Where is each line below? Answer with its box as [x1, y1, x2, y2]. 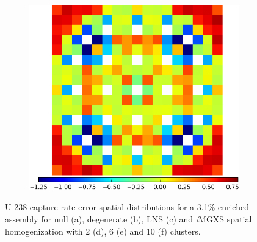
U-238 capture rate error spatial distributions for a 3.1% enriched [5, 201, 249, 213]
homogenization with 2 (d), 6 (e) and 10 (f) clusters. [5, 224, 201, 237]
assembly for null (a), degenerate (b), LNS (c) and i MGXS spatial [5, 212, 252, 225]
